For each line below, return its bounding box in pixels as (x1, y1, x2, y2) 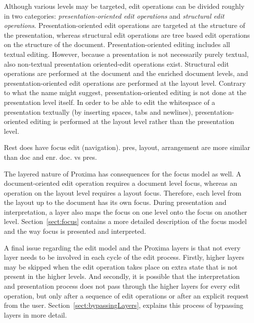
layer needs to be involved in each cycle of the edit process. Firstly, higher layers (4, 252, 244, 262)
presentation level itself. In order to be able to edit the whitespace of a (4, 97, 215, 107)
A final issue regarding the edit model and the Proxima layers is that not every (4, 242, 241, 252)
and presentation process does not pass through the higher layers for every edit (4, 281, 240, 291)
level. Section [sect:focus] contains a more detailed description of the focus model (4, 216, 247, 226)
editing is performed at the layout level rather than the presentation (30, 116, 234, 126)
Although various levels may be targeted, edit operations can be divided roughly (4, 1, 245, 11)
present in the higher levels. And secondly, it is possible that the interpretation (4, 271, 240, 281)
